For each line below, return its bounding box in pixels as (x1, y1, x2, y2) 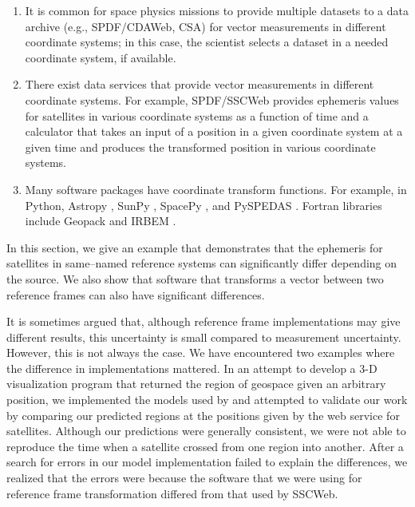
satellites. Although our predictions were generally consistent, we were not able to (6, 422, 406, 439)
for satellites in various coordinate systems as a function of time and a (25, 107, 369, 124)
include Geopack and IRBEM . (25, 212, 176, 229)
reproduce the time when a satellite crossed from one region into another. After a (6, 438, 404, 454)
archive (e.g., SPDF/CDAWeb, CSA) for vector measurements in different (25, 18, 386, 34)
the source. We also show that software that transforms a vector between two (6, 270, 384, 287)
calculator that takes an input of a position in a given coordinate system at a (25, 123, 403, 140)
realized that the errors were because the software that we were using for (6, 469, 362, 486)
